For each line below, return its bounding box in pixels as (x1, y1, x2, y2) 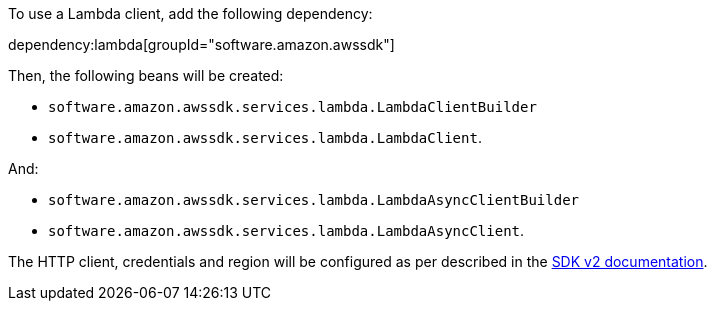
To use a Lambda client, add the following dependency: (8, 5, 373, 22)
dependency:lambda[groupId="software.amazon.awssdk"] (8, 36, 395, 53)
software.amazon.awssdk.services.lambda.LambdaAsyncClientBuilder (48, 192, 580, 208)
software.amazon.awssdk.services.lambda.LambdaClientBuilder (48, 99, 537, 115)
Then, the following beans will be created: (8, 67, 284, 84)
